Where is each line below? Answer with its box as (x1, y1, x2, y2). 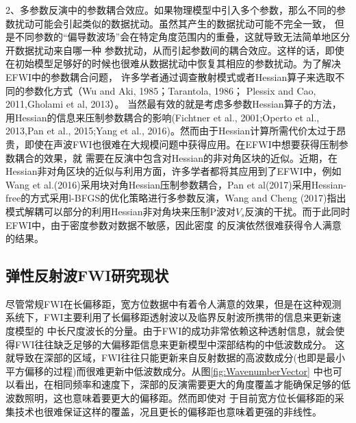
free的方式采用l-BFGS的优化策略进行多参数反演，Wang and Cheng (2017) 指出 (5, 191, 346, 205)
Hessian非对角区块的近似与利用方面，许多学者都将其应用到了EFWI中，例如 (5, 164, 342, 178)
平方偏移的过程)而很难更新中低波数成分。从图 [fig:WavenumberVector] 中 (5, 363, 323, 378)
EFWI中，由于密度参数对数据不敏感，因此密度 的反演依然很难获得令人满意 (5, 217, 342, 232)
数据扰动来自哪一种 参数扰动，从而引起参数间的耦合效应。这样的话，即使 (14, 43, 344, 57)
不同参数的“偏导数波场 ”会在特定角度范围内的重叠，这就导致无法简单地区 (14, 29, 341, 44)
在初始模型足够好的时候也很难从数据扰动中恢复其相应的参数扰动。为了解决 (5, 56, 341, 71)
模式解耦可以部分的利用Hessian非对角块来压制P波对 (5, 204, 236, 218)
